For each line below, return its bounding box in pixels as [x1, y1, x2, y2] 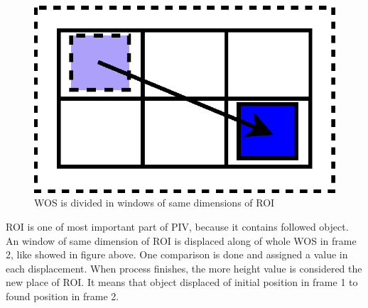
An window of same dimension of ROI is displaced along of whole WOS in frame [6, 233, 357, 248]
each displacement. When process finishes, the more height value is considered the [6, 260, 362, 275]
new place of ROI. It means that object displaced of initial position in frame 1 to [6, 275, 358, 290]
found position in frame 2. [6, 289, 119, 304]
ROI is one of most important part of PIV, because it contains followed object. [6, 219, 349, 234]
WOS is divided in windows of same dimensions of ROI [34, 195, 275, 210]
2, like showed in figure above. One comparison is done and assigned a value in [6, 247, 348, 262]
